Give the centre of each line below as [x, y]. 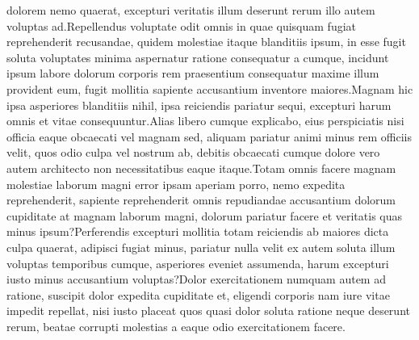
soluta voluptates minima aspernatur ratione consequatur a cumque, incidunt [198, 57]
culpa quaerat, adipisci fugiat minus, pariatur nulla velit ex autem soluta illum [201, 247]
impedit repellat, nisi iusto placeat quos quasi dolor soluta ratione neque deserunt [208, 311]
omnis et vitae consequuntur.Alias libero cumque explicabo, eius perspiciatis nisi [205, 121]
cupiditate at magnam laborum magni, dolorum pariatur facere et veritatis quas [205, 215]
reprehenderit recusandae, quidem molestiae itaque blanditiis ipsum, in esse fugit [206, 42]
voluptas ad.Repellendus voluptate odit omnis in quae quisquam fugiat [182, 25]
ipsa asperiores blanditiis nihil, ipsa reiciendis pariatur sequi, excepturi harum [199, 105]
